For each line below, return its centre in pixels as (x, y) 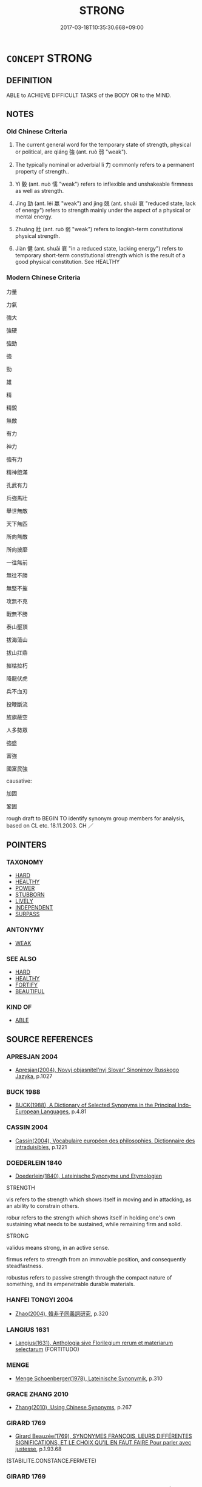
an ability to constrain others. (43, 1205)
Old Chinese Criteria (37, 132)
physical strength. (38, 236)
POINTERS (27, 845)
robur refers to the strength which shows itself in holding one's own (91, 1218)
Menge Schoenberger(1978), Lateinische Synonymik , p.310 (89, 1378)
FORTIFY (26, 985)
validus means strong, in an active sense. (58, 1247)
